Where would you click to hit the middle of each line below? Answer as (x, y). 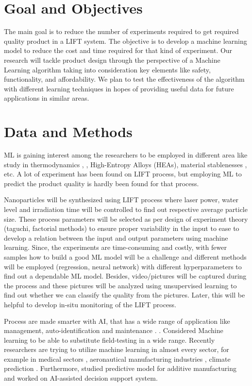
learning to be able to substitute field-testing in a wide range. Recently (109, 340)
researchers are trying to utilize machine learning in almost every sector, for (117, 349)
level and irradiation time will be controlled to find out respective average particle (126, 209)
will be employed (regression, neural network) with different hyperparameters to (123, 266)
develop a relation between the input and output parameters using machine (116, 237)
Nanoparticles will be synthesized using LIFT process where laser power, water (121, 200)
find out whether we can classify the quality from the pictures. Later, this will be (125, 295)
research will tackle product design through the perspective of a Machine (112, 60)
